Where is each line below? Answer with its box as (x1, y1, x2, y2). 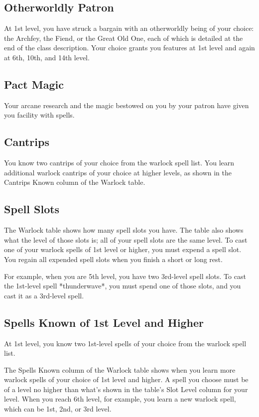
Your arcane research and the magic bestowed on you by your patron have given (4, 100, 249, 110)
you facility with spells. (4, 110, 75, 120)
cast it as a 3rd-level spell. (4, 290, 84, 300)
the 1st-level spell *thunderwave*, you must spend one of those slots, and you (4, 280, 241, 291)
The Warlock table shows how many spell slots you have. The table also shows (4, 225, 244, 235)
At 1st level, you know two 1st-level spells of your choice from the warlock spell (4, 338, 247, 348)
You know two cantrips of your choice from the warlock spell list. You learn (4, 157, 235, 168)
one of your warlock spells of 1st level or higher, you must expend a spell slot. (4, 244, 242, 255)
